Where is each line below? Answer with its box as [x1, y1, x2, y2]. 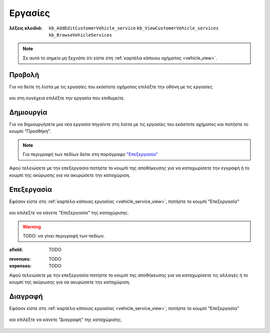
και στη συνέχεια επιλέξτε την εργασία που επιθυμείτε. [9, 95, 125, 101]
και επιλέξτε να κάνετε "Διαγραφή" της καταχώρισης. [9, 316, 122, 322]
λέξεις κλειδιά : [9, 25, 42, 31]
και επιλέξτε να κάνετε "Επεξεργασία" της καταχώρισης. [9, 210, 129, 216]
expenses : [9, 263, 32, 269]
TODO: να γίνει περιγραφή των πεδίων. [22, 232, 105, 238]
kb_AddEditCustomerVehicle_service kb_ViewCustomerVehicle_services [48, 25, 219, 31]
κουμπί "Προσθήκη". [9, 128, 51, 134]
